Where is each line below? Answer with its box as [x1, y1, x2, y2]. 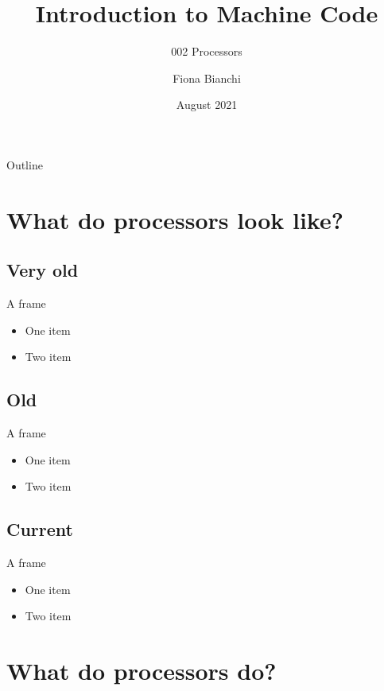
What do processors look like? [6, 203, 343, 235]
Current [6, 517, 73, 542]
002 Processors [171, 43, 242, 60]
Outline [6, 156, 43, 173]
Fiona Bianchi [173, 69, 241, 86]
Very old [6, 258, 79, 282]
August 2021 [176, 96, 238, 113]
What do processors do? [6, 654, 277, 687]
